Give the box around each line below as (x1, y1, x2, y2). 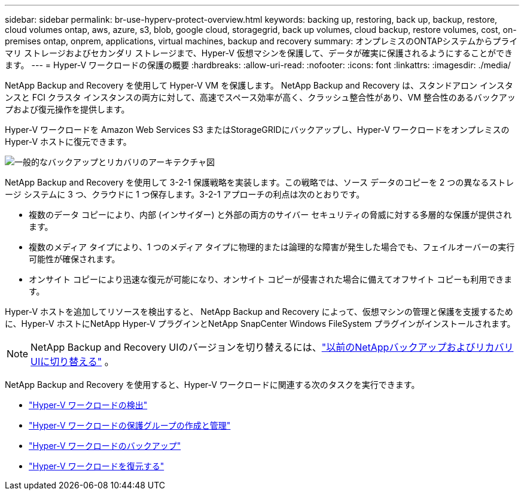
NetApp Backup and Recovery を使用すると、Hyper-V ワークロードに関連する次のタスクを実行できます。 (5, 379, 420, 390)
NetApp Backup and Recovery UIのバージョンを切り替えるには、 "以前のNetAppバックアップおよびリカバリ (31, 341, 514, 353)
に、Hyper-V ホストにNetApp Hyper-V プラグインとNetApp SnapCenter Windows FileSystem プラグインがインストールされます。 (5, 318, 516, 329)
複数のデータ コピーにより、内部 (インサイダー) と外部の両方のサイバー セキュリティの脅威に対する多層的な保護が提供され (29, 209, 512, 220)
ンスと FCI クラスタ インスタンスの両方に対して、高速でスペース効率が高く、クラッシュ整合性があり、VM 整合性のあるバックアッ (5, 92, 516, 102)
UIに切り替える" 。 (31, 356, 114, 368)
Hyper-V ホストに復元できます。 (5, 136, 132, 147)
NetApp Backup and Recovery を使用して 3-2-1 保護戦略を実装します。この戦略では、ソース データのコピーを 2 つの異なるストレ (5, 177, 514, 187)
